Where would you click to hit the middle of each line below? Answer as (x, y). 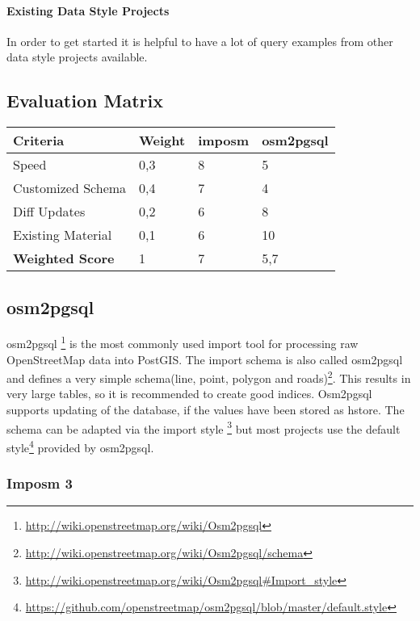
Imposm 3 (40, 483)
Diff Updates (49, 212)
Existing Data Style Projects (88, 10)
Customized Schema (70, 188)
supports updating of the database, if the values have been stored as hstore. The (206, 410)
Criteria (39, 141)
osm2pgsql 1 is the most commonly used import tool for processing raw (183, 342)
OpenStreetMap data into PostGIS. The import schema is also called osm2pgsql (205, 359)
